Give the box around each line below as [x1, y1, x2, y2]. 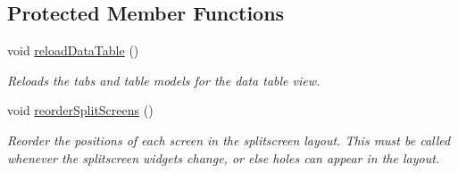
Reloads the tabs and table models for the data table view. [7, 70, 321, 89]
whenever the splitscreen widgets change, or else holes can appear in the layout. [7, 148, 440, 167]
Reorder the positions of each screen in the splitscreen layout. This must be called [7, 130, 451, 149]
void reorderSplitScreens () [7, 101, 154, 119]
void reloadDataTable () [7, 41, 139, 60]
